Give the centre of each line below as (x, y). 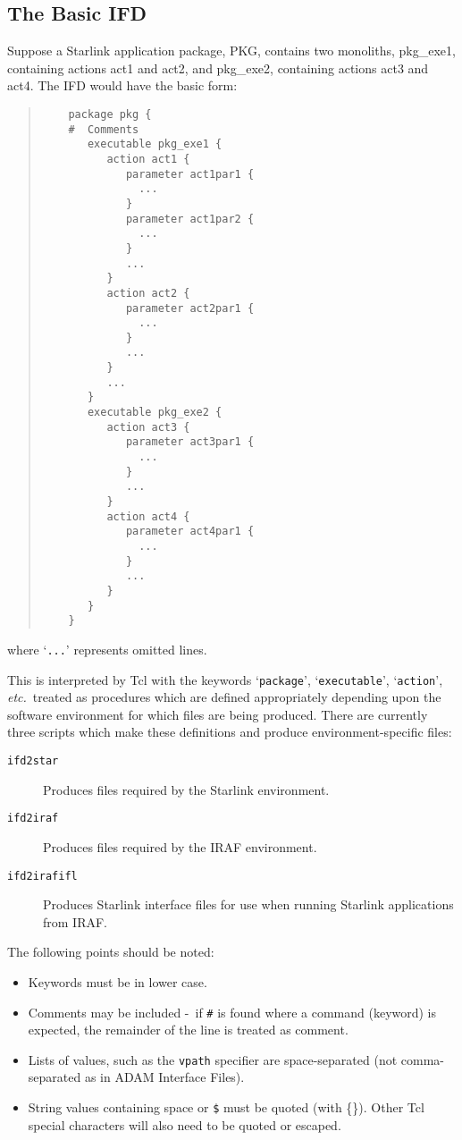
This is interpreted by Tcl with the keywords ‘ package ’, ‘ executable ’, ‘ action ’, (225, 679)
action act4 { (148, 516)
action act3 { (148, 427)
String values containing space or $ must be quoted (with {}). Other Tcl (226, 1107)
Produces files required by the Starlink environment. (186, 789)
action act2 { (148, 293)
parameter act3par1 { (190, 442)
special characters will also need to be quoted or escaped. (185, 1124)
